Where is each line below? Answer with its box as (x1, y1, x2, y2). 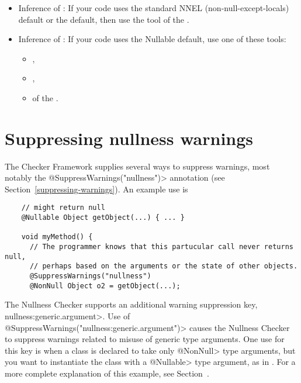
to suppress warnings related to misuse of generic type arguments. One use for (5, 333, 285, 345)
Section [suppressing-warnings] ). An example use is (5, 182, 188, 195)
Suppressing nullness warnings (5, 126, 254, 150)
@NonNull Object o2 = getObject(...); (29, 281, 181, 290)
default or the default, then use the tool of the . (18, 13, 189, 25)
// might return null (21, 203, 105, 212)
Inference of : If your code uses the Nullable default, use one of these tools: (18, 33, 286, 45)
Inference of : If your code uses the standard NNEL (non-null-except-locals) (18, 2, 289, 13)
